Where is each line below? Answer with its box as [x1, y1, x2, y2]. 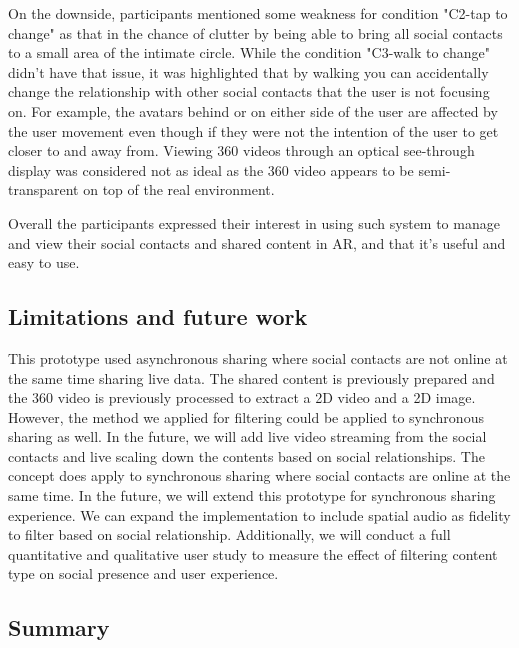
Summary [8, 612, 110, 643]
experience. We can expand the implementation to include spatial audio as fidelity [8, 504, 511, 525]
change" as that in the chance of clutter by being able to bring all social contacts [8, 22, 503, 43]
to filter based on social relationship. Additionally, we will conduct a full [8, 524, 451, 545]
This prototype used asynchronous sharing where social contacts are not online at [8, 347, 508, 368]
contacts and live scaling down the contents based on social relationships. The [8, 445, 485, 466]
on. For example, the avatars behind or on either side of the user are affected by [8, 100, 498, 121]
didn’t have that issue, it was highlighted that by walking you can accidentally [8, 61, 489, 82]
